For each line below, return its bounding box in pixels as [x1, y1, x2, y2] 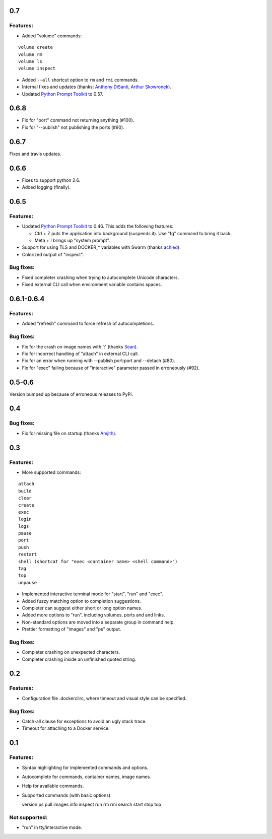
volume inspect [18, 65, 56, 72]
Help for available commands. [22, 783, 84, 789]
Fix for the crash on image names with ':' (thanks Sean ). [22, 343, 138, 349]
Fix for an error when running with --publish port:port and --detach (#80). [22, 358, 176, 364]
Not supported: [9, 814, 48, 821]
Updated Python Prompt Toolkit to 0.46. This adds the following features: [22, 223, 174, 229]
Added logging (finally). [22, 184, 71, 190]
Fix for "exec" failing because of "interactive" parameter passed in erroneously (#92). [22, 365, 200, 371]
